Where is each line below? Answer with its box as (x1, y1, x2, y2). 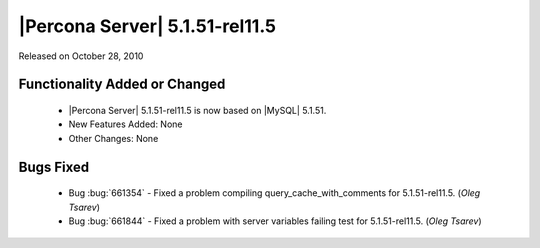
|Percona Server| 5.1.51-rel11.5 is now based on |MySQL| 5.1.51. (68, 104, 327, 116)
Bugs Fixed (18, 158, 90, 175)
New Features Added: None (68, 118, 183, 130)
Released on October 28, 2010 (18, 50, 144, 62)
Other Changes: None (68, 132, 159, 144)
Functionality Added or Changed (18, 76, 226, 93)
